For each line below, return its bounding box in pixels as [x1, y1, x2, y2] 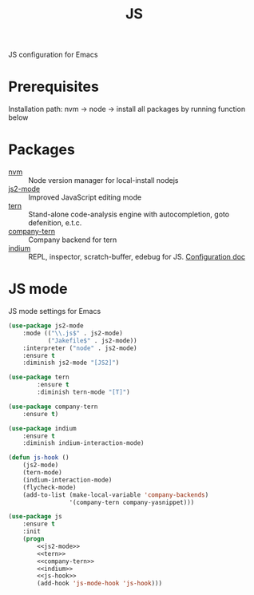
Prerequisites [8, 77, 100, 96]
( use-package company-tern [8, 403, 98, 411]
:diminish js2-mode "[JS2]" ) [22, 359, 120, 367]
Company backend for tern [28, 235, 117, 244]
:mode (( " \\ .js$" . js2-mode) [22, 329, 124, 337]
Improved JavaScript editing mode [28, 192, 142, 202]
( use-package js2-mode [8, 322, 84, 330]
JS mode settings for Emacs [8, 307, 101, 315]
